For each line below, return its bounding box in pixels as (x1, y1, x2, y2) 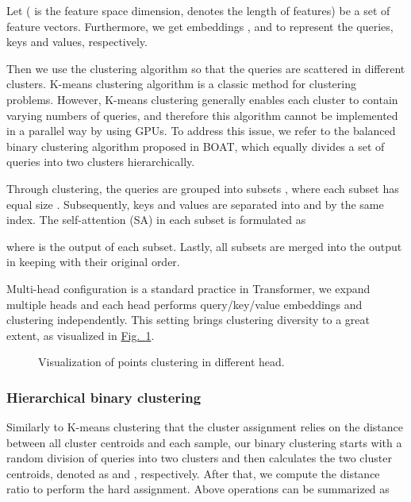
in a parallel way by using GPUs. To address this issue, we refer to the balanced (6, 122, 396, 139)
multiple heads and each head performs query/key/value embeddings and (6, 295, 363, 312)
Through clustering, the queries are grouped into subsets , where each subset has (6, 180, 399, 196)
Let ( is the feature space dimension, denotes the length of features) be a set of (6, 2, 390, 18)
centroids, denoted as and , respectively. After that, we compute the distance (6, 465, 380, 481)
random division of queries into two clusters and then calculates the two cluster (6, 450, 392, 466)
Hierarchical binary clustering (6, 387, 202, 407)
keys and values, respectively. (6, 33, 148, 50)
